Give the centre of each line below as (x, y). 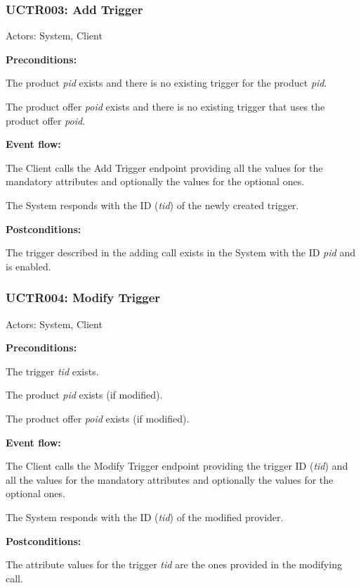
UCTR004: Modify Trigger (83, 298)
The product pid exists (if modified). (84, 395)
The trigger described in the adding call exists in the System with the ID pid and (180, 252)
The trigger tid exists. (52, 371)
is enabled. (28, 266)
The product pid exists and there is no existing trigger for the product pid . (166, 83)
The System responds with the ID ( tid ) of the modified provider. (145, 517)
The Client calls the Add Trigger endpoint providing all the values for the (164, 167)
